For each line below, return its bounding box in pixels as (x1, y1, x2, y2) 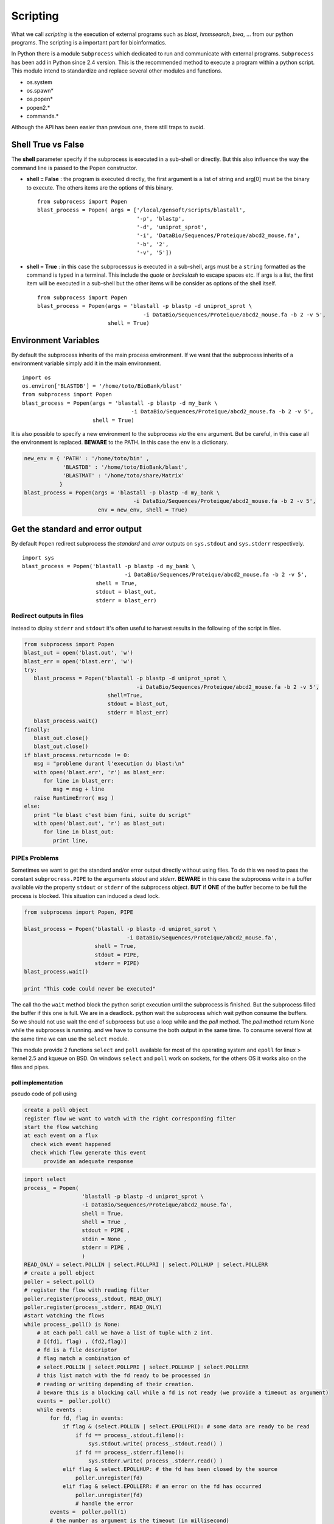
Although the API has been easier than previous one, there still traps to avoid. (11, 124, 205, 131)
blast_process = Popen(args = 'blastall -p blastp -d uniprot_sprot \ (37, 302, 252, 310)
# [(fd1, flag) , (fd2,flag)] (37, 1338, 127, 1345)
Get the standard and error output (11, 524, 142, 535)
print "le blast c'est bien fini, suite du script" (33, 811, 191, 818)
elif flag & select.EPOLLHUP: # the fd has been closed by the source (62, 1466, 278, 1473)
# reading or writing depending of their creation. (37, 1381, 195, 1387)
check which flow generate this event (30, 1149, 146, 1156)
